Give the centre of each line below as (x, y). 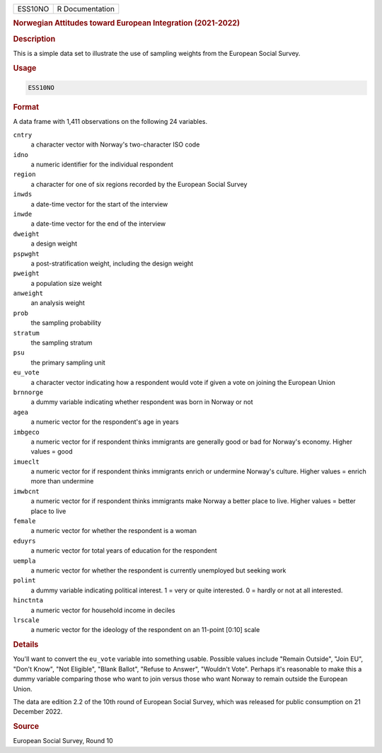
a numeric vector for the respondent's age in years (105, 422)
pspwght (27, 254)
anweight (28, 293)
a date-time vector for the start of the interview (99, 204)
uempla (24, 561)
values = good (52, 452)
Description (34, 39)
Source (26, 727)
